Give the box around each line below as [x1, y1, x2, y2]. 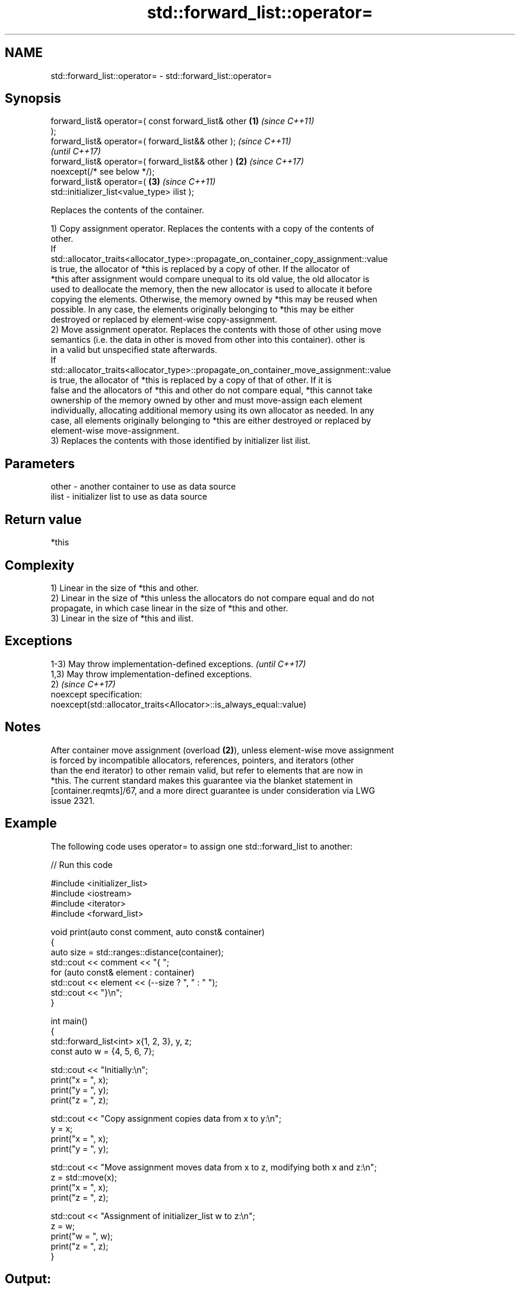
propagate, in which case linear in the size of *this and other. [50, 602, 288, 613]
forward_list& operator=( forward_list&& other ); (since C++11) [50, 136, 291, 147]
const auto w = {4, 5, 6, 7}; [50, 1046, 155, 1056]
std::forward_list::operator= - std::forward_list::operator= [50, 70, 272, 81]
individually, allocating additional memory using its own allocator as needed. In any [50, 405, 375, 416]
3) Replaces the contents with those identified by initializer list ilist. [50, 435, 311, 446]
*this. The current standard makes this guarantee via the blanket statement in [50, 775, 353, 785]
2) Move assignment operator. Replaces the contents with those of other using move [50, 324, 382, 335]
